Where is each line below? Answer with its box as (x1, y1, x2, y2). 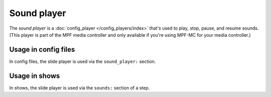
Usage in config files (9, 45, 75, 54)
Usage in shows (9, 71, 60, 80)
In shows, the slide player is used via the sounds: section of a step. (9, 84, 150, 90)
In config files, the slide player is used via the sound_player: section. (9, 58, 156, 64)
